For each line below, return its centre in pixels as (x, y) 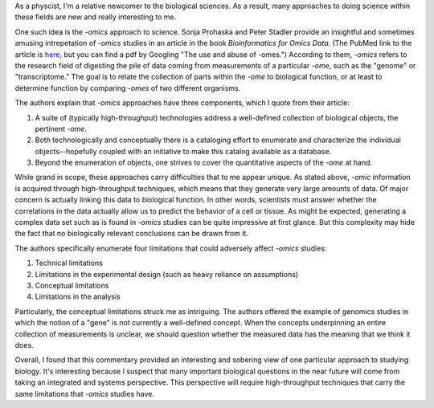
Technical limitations (69, 263)
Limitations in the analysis (78, 296)
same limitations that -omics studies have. (85, 394)
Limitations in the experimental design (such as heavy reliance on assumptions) (167, 274)
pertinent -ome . (61, 129)
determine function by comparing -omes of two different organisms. (128, 88)
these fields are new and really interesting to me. (96, 17)
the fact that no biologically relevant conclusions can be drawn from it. (132, 234)
